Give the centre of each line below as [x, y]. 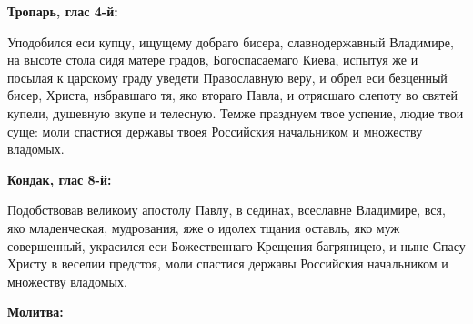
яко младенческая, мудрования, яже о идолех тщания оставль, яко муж [204, 227]
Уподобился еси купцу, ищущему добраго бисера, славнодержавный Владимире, [231, 41]
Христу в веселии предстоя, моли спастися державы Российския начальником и [228, 263]
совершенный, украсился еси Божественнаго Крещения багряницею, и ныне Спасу [236, 245]
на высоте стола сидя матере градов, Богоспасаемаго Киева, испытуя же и [213, 60]
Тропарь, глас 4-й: [63, 11]
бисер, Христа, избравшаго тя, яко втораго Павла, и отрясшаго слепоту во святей [233, 95]
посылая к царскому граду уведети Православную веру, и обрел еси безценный [227, 77]
